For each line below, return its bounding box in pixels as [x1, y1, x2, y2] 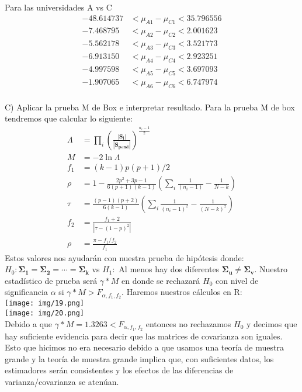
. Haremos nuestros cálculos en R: [122, 286, 242, 298]
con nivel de [216, 274, 259, 286]
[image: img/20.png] [5, 308, 85, 317]
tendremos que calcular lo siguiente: [5, 112, 133, 124]
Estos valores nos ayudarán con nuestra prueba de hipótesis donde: [5, 251, 244, 263]
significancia [5, 286, 48, 298]
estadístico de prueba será [5, 274, 98, 286]
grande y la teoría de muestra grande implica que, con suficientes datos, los [5, 352, 274, 365]
